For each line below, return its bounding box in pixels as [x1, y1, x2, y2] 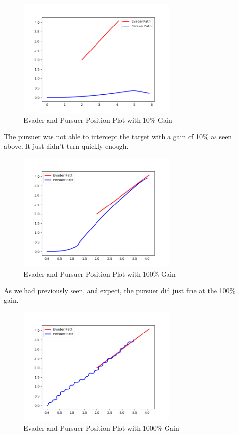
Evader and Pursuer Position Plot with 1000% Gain [24, 423, 179, 433]
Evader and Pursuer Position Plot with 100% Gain [24, 269, 176, 279]
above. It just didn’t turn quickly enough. [4, 141, 129, 151]
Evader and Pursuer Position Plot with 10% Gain [24, 115, 172, 125]
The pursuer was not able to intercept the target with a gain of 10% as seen [4, 131, 232, 141]
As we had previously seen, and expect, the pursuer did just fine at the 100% [4, 285, 236, 295]
